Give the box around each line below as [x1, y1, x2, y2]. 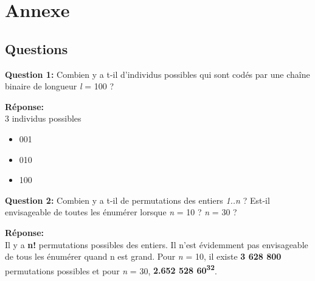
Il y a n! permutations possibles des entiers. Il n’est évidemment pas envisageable [5, 238, 308, 251]
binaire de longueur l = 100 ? [5, 80, 114, 92]
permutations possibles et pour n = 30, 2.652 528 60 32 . [5, 262, 217, 277]
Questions [5, 39, 68, 58]
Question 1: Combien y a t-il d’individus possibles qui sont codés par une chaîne [5, 68, 310, 80]
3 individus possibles [5, 112, 81, 125]
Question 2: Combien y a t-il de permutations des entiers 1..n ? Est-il [5, 193, 270, 206]
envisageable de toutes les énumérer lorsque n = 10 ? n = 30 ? [5, 206, 237, 218]
